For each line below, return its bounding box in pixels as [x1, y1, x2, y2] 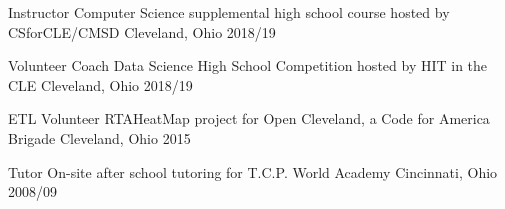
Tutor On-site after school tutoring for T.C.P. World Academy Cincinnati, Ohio [8, 161, 498, 182]
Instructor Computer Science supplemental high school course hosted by [8, 2, 450, 22]
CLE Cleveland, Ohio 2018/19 [8, 74, 193, 95]
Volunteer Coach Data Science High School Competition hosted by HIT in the [8, 55, 488, 76]
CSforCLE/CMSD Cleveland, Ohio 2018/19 [8, 21, 276, 42]
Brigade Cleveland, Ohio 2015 [8, 127, 191, 148]
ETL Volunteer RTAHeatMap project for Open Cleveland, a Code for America [8, 108, 490, 129]
